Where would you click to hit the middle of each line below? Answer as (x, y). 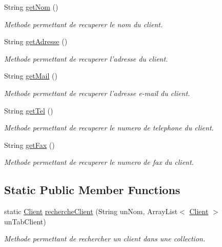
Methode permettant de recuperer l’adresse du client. (86, 58)
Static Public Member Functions (92, 190)
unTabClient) (25, 221)
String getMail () (31, 76)
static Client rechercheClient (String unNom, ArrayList (91, 211)
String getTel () (29, 110)
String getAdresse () (36, 41)
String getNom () (31, 7)
